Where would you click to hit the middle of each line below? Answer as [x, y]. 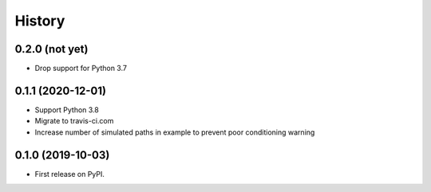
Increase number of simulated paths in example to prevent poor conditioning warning [175, 132]
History [40, 21]
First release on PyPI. [70, 174]
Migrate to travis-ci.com [74, 121]
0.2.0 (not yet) [51, 49]
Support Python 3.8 [67, 110]
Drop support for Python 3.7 [81, 69]
